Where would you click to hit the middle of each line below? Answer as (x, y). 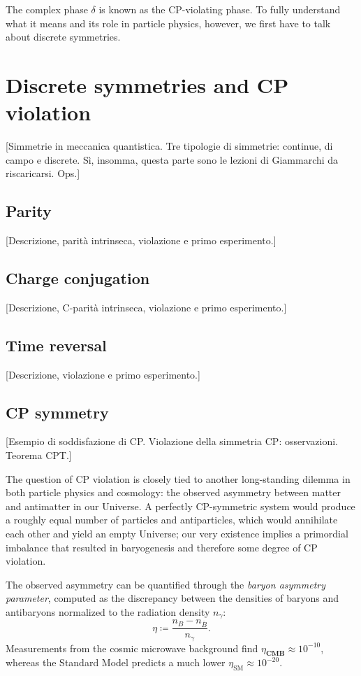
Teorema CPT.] (39, 455)
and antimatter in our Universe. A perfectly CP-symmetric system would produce (180, 506)
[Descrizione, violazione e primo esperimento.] (103, 374)
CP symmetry (57, 412)
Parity (29, 211)
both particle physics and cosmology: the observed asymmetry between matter (174, 492)
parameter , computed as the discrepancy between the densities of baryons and (172, 598)
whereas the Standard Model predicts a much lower (116, 662)
